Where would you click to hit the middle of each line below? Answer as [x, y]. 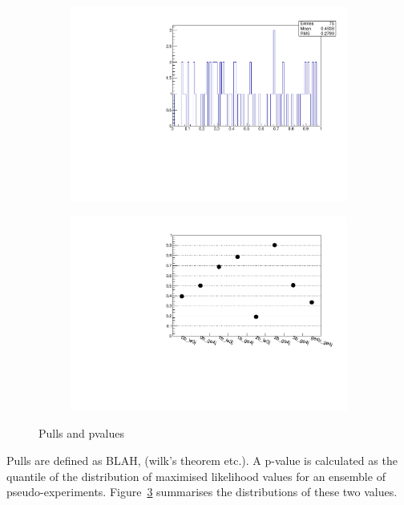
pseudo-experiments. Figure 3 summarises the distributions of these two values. [202, 492]
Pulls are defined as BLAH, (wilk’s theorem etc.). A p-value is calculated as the [202, 460]
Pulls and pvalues [81, 433]
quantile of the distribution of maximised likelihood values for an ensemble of [196, 476]
